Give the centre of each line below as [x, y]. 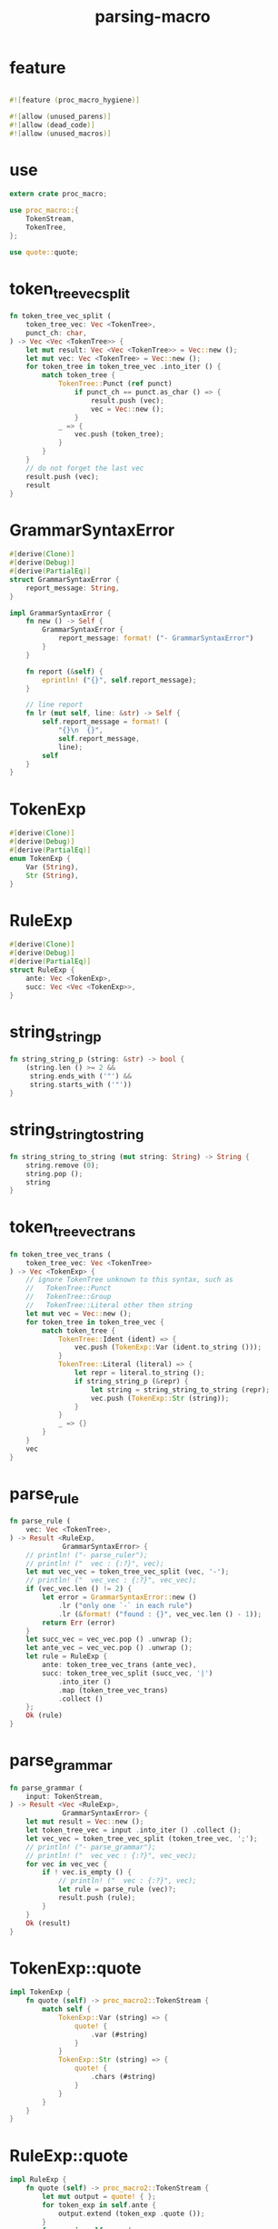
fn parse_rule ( [40, 1521]
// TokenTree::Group [69, 1297]
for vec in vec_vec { [66, 1864]
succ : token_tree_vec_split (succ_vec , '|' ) [128, 1673]
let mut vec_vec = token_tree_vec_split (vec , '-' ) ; [128, 1572]
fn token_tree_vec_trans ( [60, 1254]
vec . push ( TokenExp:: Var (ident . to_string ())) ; [168, 1347]
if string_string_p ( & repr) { [131, 1381]
